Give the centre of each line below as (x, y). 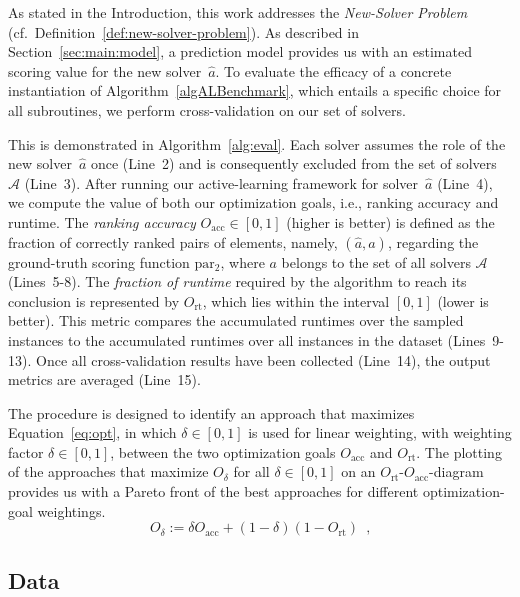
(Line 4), (465, 182)
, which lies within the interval (296, 300)
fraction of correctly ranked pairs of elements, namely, (173, 241)
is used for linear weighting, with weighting (380, 432)
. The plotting (459, 451)
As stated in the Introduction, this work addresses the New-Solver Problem (238, 12)
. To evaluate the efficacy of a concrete (333, 70)
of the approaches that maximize (108, 471)
